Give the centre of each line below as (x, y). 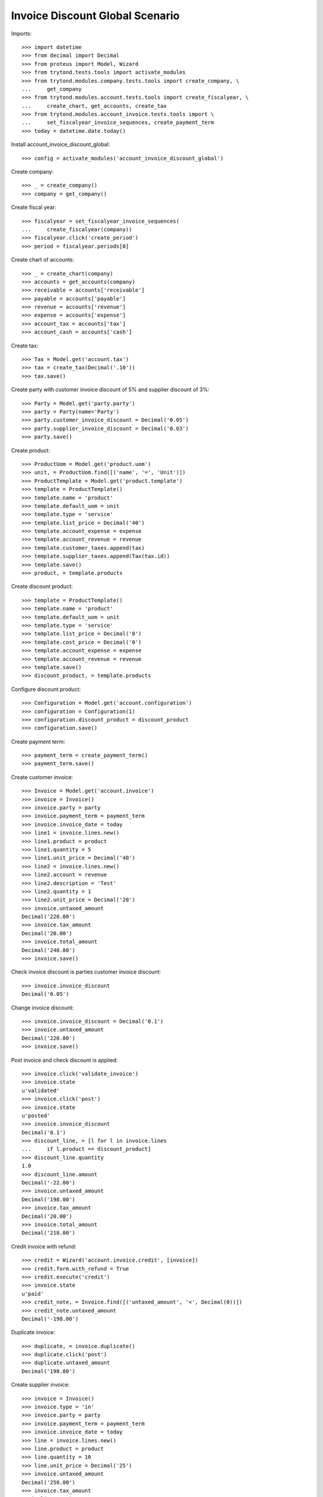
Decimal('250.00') (49, 1482)
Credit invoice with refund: (44, 1246)
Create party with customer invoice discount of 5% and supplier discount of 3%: (110, 390)
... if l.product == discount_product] (86, 1149)
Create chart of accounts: (43, 260)
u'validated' (41, 1090)
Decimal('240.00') (49, 950)
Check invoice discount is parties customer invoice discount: (86, 972)
